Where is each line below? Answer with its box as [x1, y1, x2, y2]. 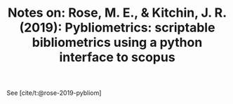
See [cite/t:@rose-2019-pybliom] [6, 89, 102, 97]
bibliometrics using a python [32, 35, 203, 50]
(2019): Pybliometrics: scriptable [19, 20, 215, 36]
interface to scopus [58, 50, 176, 66]
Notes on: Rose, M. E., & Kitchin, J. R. [7, 5, 227, 21]
